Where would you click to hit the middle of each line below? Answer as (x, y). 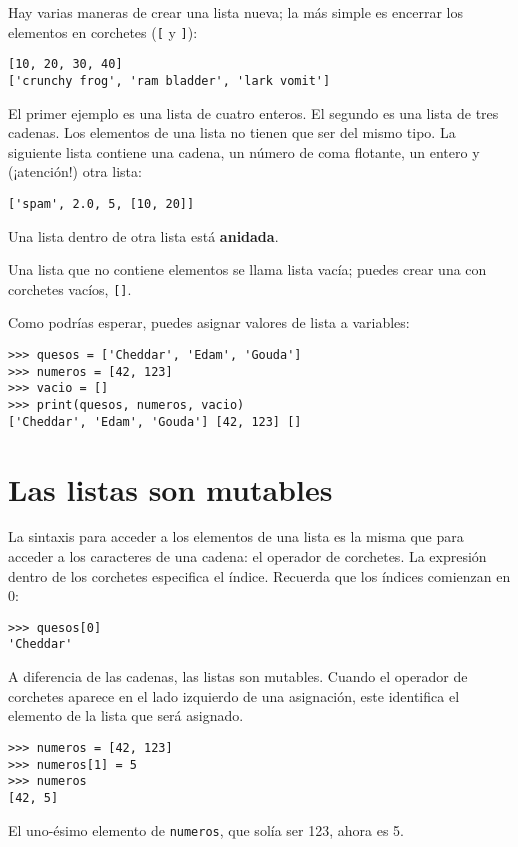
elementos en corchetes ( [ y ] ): (103, 31)
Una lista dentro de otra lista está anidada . (143, 235)
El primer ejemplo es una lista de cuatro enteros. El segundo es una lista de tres (253, 112)
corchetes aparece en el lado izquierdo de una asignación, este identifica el (234, 695)
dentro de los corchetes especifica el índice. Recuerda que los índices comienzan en (259, 575)
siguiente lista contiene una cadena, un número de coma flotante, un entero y (244, 151)
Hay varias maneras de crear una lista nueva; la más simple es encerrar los (235, 12)
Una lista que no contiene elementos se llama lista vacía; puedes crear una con (247, 269)
